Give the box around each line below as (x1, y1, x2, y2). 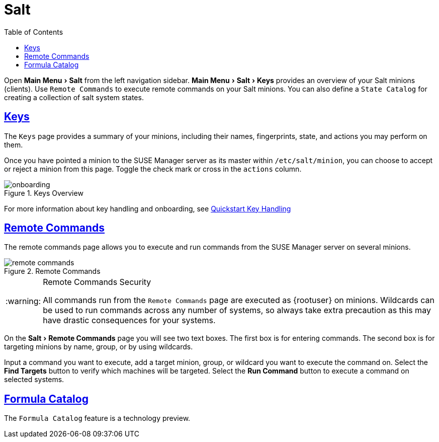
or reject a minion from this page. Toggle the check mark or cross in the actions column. (4, 164, 302, 173)
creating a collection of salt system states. (4, 93, 144, 102)
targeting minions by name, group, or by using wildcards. (4, 342, 193, 351)
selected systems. (4, 375, 64, 384)
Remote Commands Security (43, 277, 151, 287)
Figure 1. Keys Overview (4, 188, 83, 197)
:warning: (6, 296, 41, 307)
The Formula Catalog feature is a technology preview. (4, 414, 191, 423)
